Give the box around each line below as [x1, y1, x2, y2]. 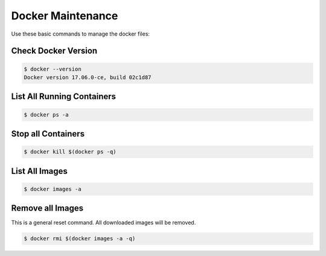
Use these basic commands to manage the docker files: [11, 30, 150, 37]
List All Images [11, 166, 68, 176]
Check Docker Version [11, 46, 98, 56]
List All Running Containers [11, 91, 117, 102]
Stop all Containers [11, 129, 85, 139]
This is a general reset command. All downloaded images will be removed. [11, 219, 196, 226]
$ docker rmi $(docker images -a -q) [24, 235, 136, 242]
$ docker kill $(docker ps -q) [24, 149, 117, 155]
